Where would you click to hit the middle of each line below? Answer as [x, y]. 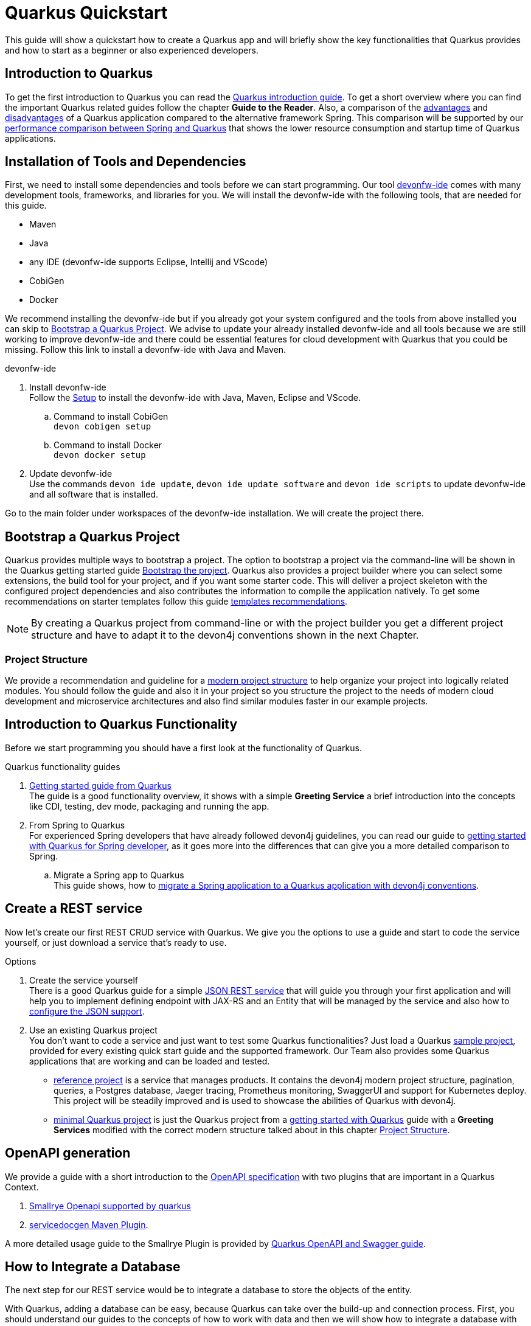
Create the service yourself [84, 980]
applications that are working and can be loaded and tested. [150, 1061]
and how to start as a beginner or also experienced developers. [132, 50]
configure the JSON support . [87, 1011]
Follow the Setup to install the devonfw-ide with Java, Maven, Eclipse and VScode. [195, 398]
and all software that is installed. [94, 495]
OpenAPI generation [68, 1153]
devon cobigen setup [102, 427]
